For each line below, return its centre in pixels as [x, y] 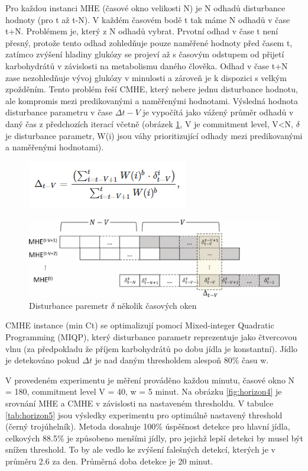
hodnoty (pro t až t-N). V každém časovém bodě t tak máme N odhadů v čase [148, 19]
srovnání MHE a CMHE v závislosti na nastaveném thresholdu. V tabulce [140, 403]
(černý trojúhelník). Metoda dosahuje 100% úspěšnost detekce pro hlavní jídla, [148, 426]
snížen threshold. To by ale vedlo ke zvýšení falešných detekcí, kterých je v [140, 449]
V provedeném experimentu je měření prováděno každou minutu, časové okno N [150, 380]
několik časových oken [157, 305]
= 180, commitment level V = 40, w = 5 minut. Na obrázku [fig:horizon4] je [144, 391]
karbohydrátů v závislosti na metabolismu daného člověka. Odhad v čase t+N [147, 65]
